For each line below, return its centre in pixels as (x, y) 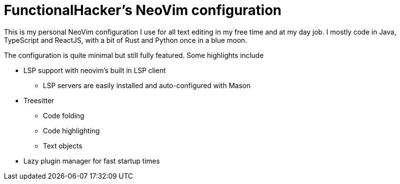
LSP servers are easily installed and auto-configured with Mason (147, 85)
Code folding (64, 115)
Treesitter (39, 100)
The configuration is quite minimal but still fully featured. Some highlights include (134, 55)
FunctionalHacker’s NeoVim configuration (143, 10)
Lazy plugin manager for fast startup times (92, 161)
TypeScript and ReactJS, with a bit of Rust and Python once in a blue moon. (126, 40)
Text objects (63, 146)
